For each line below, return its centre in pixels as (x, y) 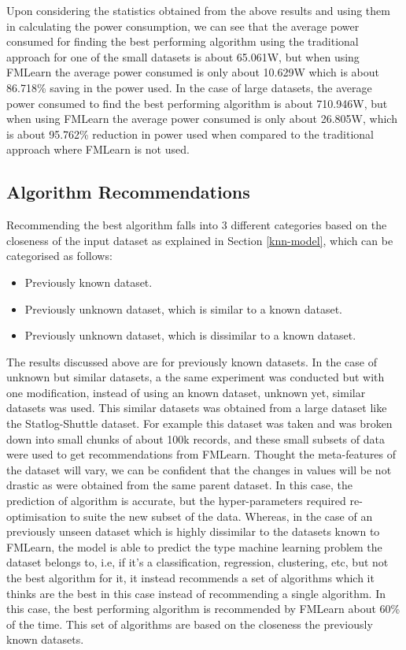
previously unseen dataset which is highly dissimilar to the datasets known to (193, 531)
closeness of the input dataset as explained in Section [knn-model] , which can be (200, 240)
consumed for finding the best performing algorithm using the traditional (183, 41)
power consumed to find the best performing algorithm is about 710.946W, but (197, 103)
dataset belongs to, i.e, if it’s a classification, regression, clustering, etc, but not (197, 562)
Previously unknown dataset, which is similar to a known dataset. (183, 308)
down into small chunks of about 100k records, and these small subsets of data (196, 438)
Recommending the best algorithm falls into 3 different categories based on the (197, 225)
